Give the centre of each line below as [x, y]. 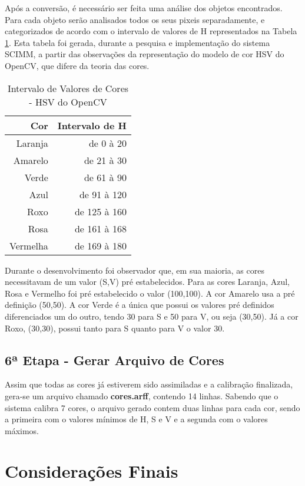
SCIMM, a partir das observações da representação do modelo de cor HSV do [145, 54]
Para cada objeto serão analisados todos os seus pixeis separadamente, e [135, 19]
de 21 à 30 [105, 160]
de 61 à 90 [105, 177]
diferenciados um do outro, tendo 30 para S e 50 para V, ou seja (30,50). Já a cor [152, 316]
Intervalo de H [92, 125]
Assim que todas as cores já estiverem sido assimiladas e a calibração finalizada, [149, 384]
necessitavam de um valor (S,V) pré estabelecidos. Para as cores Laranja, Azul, [147, 282]
